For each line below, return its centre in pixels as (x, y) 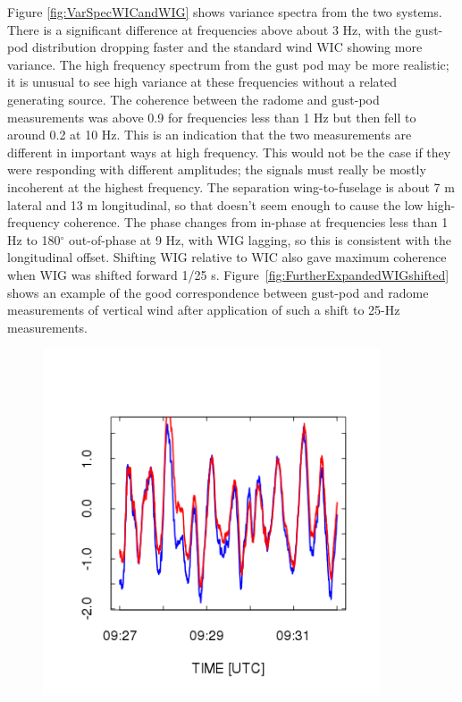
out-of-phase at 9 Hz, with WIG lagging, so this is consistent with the (260, 239)
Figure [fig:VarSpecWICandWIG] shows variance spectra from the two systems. (225, 12)
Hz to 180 (34, 239)
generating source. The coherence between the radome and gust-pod (193, 99)
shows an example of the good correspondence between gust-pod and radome (218, 292)
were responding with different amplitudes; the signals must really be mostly (217, 169)
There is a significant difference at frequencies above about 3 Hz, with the (210, 29)
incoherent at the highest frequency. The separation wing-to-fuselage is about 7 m (231, 186)
